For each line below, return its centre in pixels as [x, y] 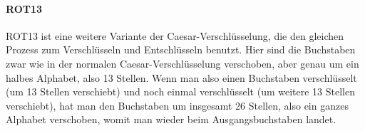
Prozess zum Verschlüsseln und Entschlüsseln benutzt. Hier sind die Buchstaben [181, 49]
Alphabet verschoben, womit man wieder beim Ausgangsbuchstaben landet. [171, 119]
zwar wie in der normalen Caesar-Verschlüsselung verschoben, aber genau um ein [182, 63]
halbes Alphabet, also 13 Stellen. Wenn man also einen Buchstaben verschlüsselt [181, 77]
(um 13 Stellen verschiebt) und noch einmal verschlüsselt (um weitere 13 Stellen [180, 91]
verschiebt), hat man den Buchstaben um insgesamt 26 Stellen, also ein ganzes [177, 105]
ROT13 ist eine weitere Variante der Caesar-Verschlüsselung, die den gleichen [175, 35]
